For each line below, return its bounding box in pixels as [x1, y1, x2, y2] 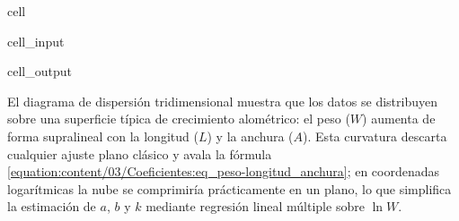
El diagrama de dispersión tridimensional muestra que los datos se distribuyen [7, 91, 437, 110]
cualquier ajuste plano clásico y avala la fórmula [7, 144, 272, 163]
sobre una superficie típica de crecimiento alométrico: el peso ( [7, 109, 350, 128]
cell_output [7, 62, 72, 81]
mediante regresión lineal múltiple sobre [146, 197, 365, 216]
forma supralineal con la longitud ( [7, 126, 199, 145]
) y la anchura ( [207, 126, 294, 145]
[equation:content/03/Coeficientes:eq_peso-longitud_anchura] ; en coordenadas [7, 162, 440, 181]
